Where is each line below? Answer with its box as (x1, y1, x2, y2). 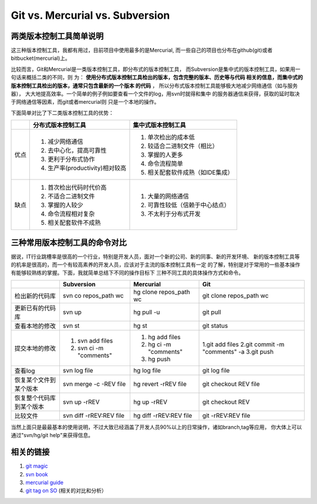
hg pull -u (133, 308, 160, 316)
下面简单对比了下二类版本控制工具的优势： (11, 109, 114, 116)
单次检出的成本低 (147, 133, 195, 141)
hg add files (147, 333, 181, 341)
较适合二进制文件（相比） (147, 142, 218, 150)
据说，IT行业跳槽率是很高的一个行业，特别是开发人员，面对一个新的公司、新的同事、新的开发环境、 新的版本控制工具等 (11, 253, 300, 260)
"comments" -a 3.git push (202, 347, 274, 356)
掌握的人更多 (147, 151, 183, 159)
